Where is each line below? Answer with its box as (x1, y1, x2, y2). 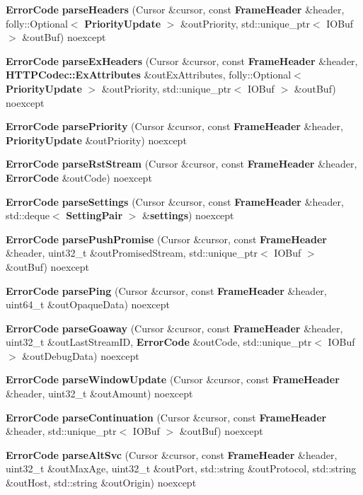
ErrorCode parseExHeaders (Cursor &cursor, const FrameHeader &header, (6, 53, 358, 68)
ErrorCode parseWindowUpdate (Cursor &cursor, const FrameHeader (6, 372, 340, 387)
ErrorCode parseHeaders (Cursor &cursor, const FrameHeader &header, (6, 2, 345, 16)
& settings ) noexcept (142, 208, 234, 223)
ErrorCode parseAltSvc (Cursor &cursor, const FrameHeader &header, (6, 447, 338, 462)
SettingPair (66, 208, 123, 223)
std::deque (6, 208, 50, 223)
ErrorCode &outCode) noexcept (6, 170, 152, 185)
